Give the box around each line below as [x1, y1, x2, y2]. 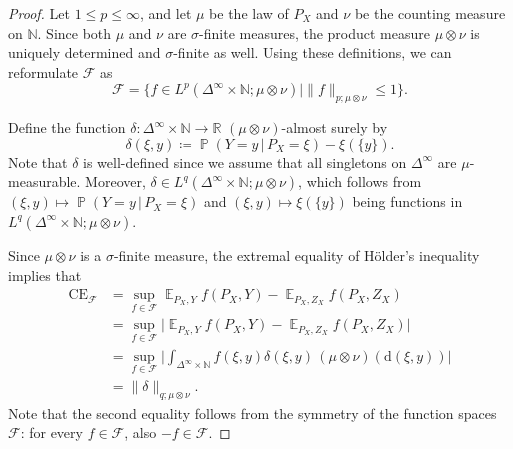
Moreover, [85, 171, 146, 192]
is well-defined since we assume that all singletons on [83, 151, 407, 172]
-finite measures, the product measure [199, 22, 431, 43]
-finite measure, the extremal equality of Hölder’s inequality [113, 244, 480, 265]
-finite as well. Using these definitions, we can [173, 42, 452, 63]
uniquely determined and [8, 42, 161, 63]
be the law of [209, 3, 289, 23]
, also [124, 422, 157, 443]
